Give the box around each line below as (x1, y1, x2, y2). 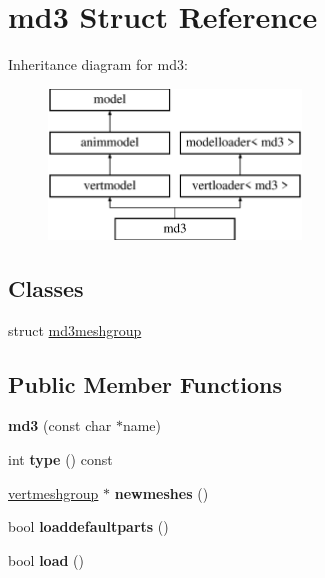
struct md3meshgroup (8, 319, 142, 340)
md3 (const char (8, 415, 112, 436)
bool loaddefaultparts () (8, 516, 169, 537)
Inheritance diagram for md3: (8, 54, 188, 75)
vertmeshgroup (8, 482, 99, 503)
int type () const (8, 449, 113, 470)
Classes (8, 272, 84, 303)
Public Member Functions (8, 368, 282, 399)
